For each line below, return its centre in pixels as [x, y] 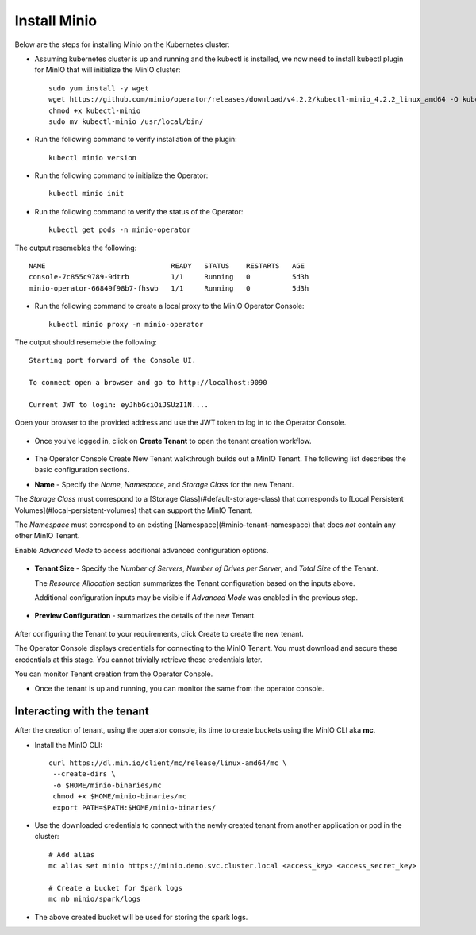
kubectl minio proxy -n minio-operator [126, 324]
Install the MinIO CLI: [69, 745]
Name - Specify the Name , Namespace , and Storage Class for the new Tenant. [164, 484]
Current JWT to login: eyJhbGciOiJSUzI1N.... [119, 404]
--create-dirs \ [84, 774]
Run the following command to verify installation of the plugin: [136, 140]
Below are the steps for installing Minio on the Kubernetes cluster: [122, 44]
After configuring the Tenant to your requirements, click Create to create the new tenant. [159, 633]
